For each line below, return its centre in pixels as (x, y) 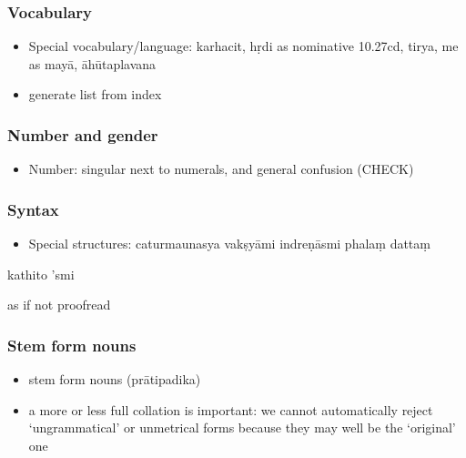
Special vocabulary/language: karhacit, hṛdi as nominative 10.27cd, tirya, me (243, 46)
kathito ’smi (41, 274)
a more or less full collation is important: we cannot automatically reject (231, 409)
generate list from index (95, 94)
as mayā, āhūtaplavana (92, 63)
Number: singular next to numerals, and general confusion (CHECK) (221, 169)
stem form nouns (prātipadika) (115, 379)
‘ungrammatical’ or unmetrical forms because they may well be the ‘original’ (242, 427)
